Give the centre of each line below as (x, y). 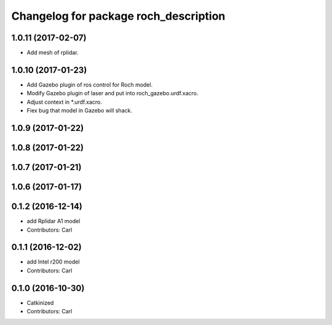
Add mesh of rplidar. (53, 53)
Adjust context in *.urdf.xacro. (65, 102)
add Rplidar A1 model (53, 221)
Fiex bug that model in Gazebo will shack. (79, 111)
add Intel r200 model (53, 262)
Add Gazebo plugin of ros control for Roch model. (90, 84)
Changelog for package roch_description (118, 16)
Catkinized (40, 303)
